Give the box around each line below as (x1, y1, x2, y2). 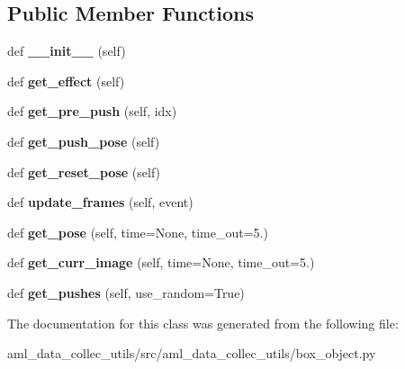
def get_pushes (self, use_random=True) (7, 283, 245, 301)
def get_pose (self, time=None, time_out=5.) (7, 222, 268, 241)
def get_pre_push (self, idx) (7, 102, 177, 121)
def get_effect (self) (7, 71, 125, 90)
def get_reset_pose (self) (7, 162, 161, 181)
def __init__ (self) (7, 41, 126, 60)
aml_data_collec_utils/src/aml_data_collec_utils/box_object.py (7, 344, 376, 363)
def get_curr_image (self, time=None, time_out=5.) (7, 253, 315, 272)
